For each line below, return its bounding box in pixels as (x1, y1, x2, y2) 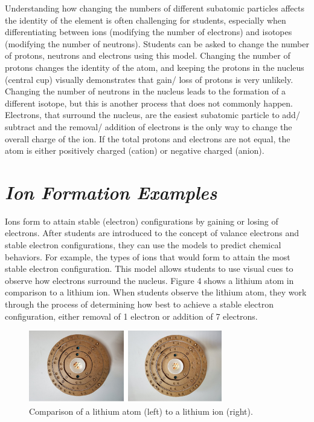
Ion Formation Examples (5, 179, 217, 205)
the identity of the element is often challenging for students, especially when (5, 13, 286, 26)
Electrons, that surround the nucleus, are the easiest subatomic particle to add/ (5, 108, 300, 121)
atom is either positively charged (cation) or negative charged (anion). (5, 144, 264, 157)
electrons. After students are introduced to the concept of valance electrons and (5, 226, 299, 239)
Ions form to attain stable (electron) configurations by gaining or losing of (5, 214, 278, 227)
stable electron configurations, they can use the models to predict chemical (5, 239, 281, 251)
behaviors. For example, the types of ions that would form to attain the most (5, 250, 290, 263)
